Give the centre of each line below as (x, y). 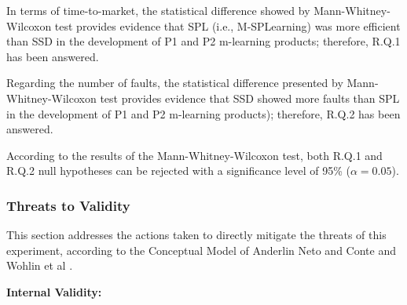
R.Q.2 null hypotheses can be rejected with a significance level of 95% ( (178, 171)
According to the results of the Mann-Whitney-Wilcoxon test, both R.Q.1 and (194, 155)
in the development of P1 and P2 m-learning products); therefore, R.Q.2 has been (203, 113)
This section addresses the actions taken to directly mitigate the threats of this (196, 235)
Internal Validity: (54, 291)
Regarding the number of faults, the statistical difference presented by (175, 83)
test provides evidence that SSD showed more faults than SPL (250, 98)
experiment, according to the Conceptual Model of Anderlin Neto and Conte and (201, 250)
